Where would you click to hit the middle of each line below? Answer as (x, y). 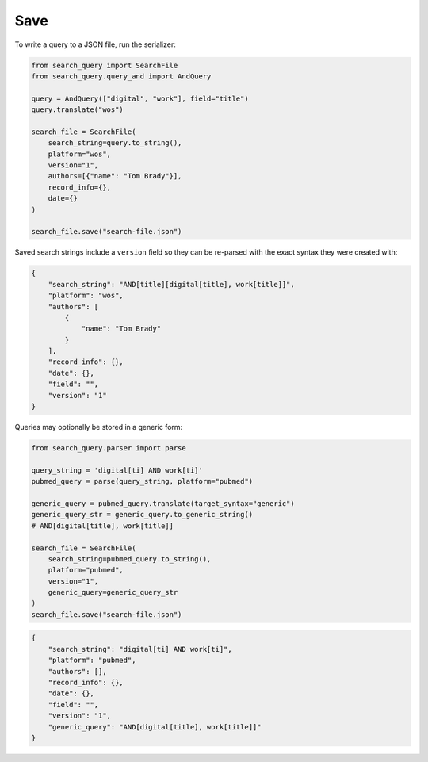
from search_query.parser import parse (109, 448)
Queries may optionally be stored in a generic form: (99, 427)
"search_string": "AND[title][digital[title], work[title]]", (171, 284)
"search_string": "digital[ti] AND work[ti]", (140, 649)
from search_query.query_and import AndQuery (121, 76)
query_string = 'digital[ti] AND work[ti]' (117, 470)
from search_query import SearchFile (105, 65)
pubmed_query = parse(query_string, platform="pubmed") (142, 481)
